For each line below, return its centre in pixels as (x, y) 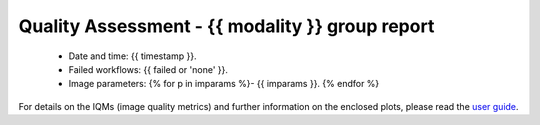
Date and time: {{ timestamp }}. (132, 56)
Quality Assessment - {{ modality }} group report (226, 26)
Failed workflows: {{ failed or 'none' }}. (148, 69)
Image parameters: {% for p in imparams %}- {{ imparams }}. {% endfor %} (224, 84)
